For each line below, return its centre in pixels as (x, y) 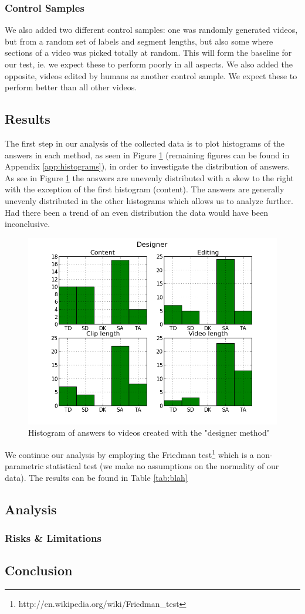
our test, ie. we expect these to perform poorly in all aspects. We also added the (149, 64)
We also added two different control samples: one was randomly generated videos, (151, 30)
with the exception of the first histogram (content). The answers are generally (145, 189)
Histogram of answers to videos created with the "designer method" (149, 432)
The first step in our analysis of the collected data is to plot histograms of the (145, 143)
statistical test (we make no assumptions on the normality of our (162, 466)
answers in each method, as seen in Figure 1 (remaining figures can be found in (147, 155)
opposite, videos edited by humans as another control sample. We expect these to (151, 75)
